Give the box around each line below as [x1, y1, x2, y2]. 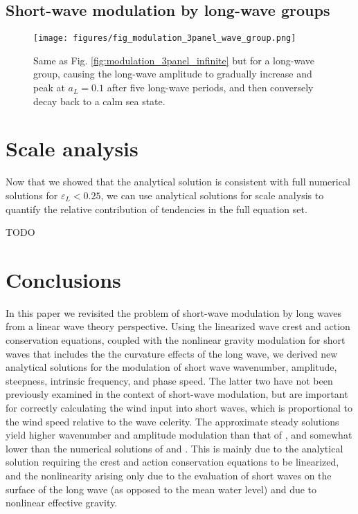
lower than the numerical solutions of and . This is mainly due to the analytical [6, 441, 343, 455]
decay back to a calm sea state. [33, 93, 165, 108]
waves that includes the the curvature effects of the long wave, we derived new [6, 346, 338, 360]
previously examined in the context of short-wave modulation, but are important [6, 387, 348, 401]
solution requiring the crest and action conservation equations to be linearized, [6, 455, 339, 469]
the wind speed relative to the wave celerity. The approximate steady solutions [6, 414, 339, 428]
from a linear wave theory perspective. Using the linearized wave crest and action [6, 319, 350, 333]
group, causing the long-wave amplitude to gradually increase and [33, 66, 312, 81]
